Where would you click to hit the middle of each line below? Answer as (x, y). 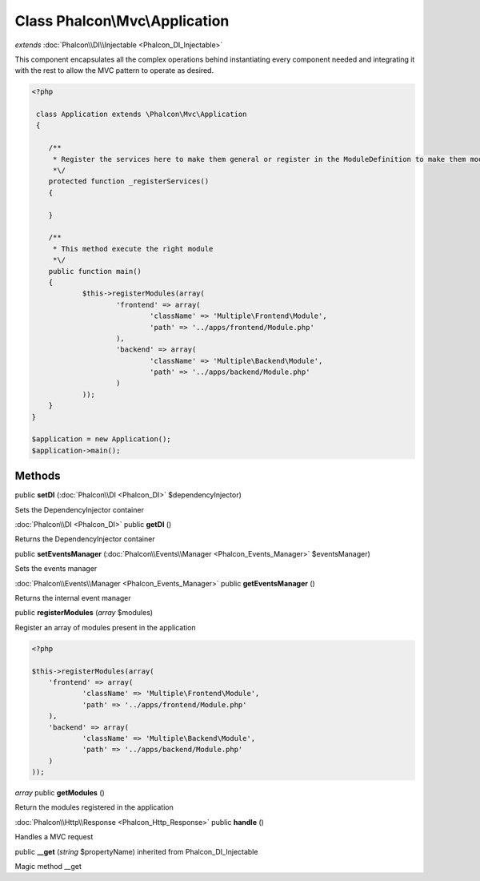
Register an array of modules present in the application (105, 627)
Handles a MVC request (54, 837)
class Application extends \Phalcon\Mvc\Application (142, 115)
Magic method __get (48, 867)
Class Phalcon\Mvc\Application (122, 21)
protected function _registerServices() (129, 181)
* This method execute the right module (133, 249)
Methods (38, 476)
